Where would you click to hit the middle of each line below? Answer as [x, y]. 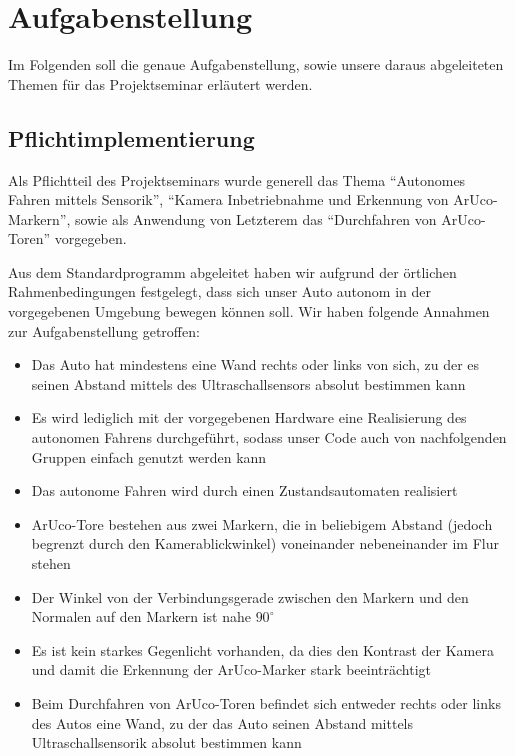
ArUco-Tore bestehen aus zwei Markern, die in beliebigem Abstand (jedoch [262, 523]
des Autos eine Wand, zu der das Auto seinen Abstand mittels [222, 722]
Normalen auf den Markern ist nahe [141, 616]
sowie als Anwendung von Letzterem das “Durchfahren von [255, 218]
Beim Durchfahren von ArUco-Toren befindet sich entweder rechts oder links [266, 702]
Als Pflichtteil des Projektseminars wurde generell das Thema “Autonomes [237, 179]
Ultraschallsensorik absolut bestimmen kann [166, 742]
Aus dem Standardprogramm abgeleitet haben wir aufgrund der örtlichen [232, 271]
